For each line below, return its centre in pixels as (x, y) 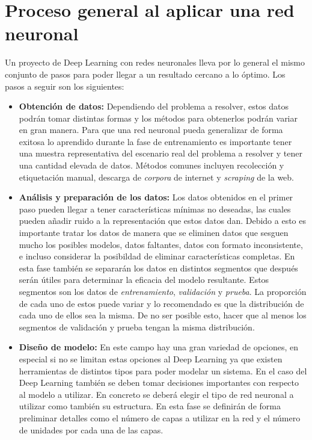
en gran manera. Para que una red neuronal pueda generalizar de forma (151, 130)
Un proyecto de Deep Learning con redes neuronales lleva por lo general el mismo (155, 62)
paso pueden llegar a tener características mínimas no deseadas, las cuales (155, 209)
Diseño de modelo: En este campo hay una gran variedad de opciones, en (159, 347)
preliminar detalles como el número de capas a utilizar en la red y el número (160, 417)
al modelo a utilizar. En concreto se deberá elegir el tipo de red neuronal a (156, 394)
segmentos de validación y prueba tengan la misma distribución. (137, 327)
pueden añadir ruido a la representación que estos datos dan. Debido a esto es (162, 221)
